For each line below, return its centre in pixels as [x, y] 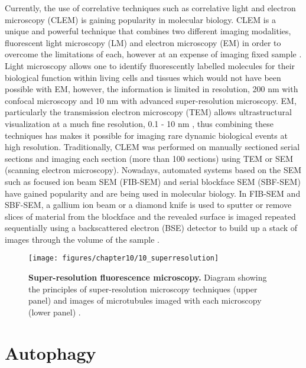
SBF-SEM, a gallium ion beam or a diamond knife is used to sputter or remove [148, 205]
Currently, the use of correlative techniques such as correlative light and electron [150, 8]
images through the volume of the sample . [82, 239]
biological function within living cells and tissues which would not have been [143, 77]
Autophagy [51, 352]
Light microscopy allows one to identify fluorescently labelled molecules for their [150, 65]
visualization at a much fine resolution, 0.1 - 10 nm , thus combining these [139, 123]
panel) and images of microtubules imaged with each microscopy [145, 300]
